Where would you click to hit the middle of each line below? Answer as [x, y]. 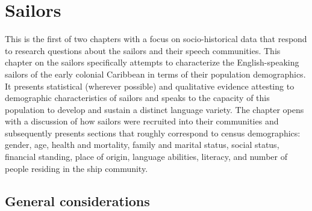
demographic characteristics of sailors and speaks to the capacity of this [137, 98]
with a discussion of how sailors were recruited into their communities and [142, 121]
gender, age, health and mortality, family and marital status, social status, [142, 145]
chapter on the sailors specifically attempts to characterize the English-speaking [152, 62]
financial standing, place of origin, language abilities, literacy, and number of [146, 157]
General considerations [77, 200]
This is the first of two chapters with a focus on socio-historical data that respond [156, 39]
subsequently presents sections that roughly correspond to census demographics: [153, 133]
